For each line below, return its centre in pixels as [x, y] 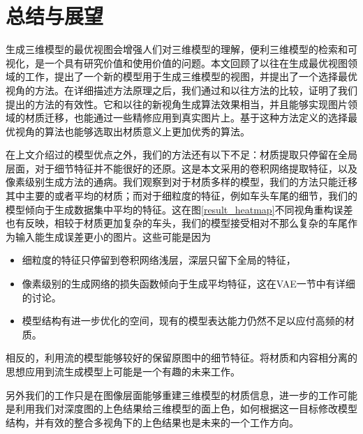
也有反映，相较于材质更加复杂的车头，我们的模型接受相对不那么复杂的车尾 [177, 223]
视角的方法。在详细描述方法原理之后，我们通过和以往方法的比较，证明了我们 [181, 90]
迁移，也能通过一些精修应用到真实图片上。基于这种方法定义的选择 [196, 118]
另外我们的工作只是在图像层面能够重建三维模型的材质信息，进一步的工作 [172, 395]
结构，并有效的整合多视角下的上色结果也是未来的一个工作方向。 [152, 422]
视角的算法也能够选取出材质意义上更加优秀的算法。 [132, 131]
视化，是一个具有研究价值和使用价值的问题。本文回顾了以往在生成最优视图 [177, 62]
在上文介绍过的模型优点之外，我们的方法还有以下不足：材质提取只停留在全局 [181, 155]
